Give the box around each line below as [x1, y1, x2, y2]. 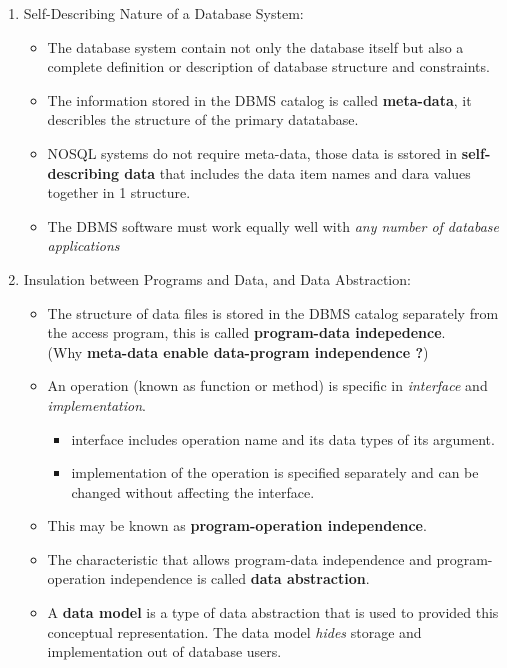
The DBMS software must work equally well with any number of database [47, 215, 500, 236]
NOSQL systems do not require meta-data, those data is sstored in [47, 142, 458, 163]
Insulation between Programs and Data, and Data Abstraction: [23, 268, 411, 289]
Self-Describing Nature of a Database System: [23, 3, 304, 23]
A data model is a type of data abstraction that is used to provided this [47, 602, 499, 623]
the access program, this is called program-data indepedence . [47, 322, 446, 343]
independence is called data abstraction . [110, 568, 370, 589]
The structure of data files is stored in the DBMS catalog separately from [47, 302, 499, 323]
